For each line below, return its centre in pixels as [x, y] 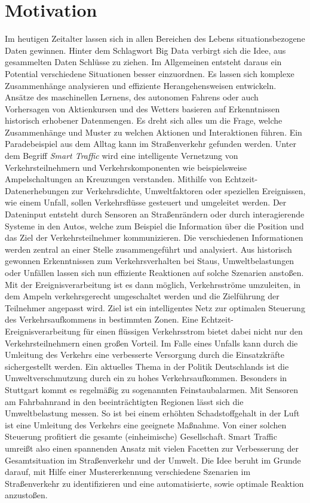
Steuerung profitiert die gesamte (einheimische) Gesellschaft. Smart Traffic [141, 436]
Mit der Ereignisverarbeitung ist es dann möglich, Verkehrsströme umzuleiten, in [153, 284]
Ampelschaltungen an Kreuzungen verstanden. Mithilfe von [113, 179]
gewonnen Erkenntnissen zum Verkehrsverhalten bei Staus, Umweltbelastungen [150, 261]
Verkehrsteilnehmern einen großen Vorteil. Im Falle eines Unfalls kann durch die [151, 343]
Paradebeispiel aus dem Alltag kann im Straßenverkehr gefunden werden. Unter [151, 144]
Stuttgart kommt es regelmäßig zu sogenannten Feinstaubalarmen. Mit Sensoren [152, 389]
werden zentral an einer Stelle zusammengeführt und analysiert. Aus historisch [148, 249]
